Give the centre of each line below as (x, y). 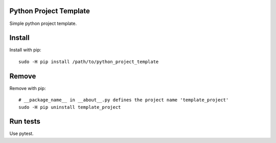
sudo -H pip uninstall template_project (70, 107)
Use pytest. (21, 134)
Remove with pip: (28, 88)
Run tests (25, 121)
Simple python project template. (43, 23)
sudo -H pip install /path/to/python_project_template (89, 62)
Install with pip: (25, 50)
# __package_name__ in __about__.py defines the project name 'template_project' (124, 100)
